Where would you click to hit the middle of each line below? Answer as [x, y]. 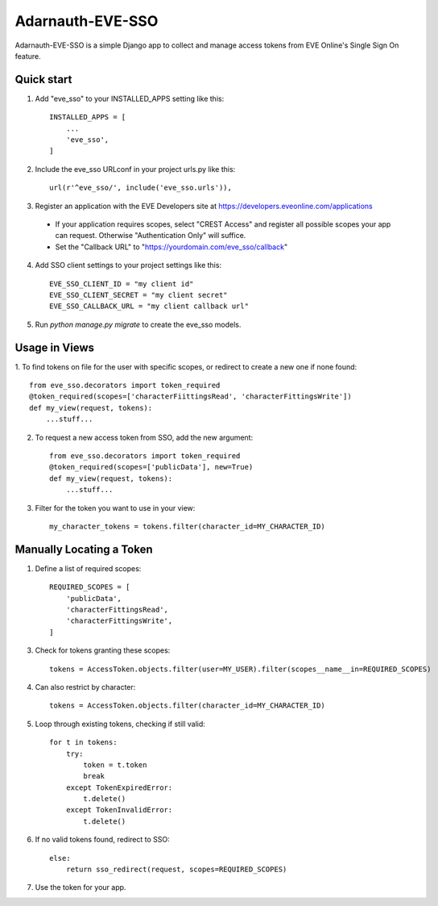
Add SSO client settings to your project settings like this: [128, 265]
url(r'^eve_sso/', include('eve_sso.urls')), [141, 188]
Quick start [43, 79]
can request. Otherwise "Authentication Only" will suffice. [151, 236]
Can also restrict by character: [85, 687]
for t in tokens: [83, 743]
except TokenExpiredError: [119, 787]
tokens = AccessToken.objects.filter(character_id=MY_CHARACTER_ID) [187, 706]
